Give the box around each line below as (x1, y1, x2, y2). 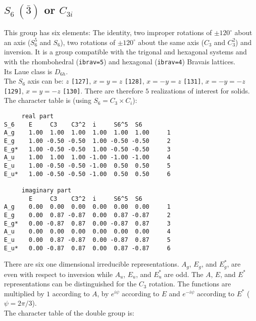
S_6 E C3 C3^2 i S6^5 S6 (4, 121, 143, 128)
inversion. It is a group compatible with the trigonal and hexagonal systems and (4, 46, 247, 57)
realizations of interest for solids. (151, 85, 250, 95)
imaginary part (21, 186, 72, 194)
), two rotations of (60, 37, 115, 47)
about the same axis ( (138, 37, 204, 47)
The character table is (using (4, 95, 92, 105)
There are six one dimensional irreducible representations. (4, 259, 179, 269)
